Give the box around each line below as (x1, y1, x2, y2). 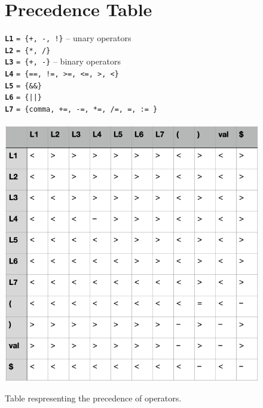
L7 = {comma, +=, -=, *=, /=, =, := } (5, 105, 158, 114)
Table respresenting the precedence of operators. (5, 391, 182, 404)
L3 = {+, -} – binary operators (5, 55, 121, 68)
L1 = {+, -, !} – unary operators (5, 32, 131, 44)
